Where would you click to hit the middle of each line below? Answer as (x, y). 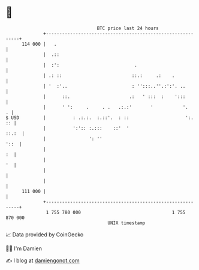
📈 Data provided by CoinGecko (45, 235)
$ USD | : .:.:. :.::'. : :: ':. (100, 118)
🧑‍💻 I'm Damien (24, 248)
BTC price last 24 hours (128, 28)
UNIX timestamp (126, 223)
